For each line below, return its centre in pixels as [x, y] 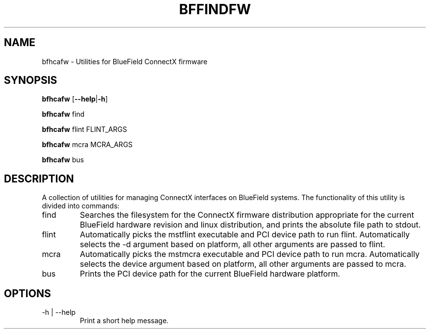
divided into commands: [81, 206]
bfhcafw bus [63, 160]
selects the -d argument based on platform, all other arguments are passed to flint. [232, 244]
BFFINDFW [215, 9]
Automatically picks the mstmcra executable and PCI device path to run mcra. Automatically [250, 254]
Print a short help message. [124, 321]
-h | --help [59, 312]
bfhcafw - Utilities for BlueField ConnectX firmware [125, 61]
